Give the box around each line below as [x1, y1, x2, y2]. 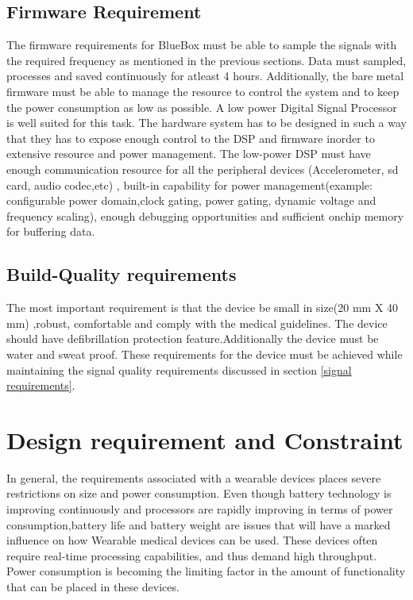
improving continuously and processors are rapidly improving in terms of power [6, 501, 393, 517]
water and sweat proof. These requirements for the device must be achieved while [6, 345, 403, 362]
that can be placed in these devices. [6, 578, 179, 594]
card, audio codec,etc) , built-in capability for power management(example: [6, 176, 372, 193]
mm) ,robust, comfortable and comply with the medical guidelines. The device [6, 314, 388, 331]
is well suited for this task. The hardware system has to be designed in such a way [6, 114, 407, 131]
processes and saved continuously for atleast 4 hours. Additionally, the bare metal [6, 67, 404, 84]
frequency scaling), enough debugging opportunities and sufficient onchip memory [6, 207, 404, 224]
